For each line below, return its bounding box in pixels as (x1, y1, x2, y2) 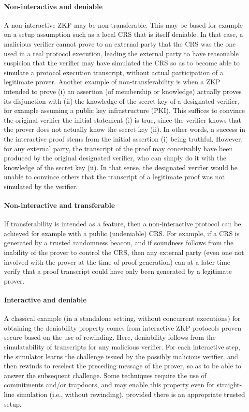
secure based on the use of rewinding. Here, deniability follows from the (4, 332, 216, 342)
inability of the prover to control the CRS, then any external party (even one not (4, 247, 244, 257)
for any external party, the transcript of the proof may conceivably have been (4, 143, 233, 153)
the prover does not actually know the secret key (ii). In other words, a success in (4, 124, 246, 134)
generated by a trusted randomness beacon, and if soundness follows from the (4, 238, 234, 248)
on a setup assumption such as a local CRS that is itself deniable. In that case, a (4, 29, 243, 39)
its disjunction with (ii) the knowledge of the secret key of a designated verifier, (4, 95, 239, 106)
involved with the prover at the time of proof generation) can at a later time (4, 256, 231, 267)
